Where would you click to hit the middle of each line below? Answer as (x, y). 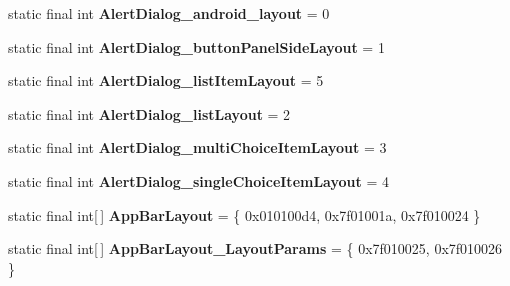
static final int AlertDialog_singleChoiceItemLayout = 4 (199, 180)
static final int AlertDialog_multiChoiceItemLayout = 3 (197, 147)
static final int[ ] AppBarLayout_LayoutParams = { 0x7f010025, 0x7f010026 (255, 248)
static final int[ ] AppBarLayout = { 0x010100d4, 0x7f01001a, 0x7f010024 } (244, 214)
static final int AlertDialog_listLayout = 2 (149, 113)
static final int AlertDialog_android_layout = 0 (169, 13)
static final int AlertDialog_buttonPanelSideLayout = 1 (196, 46)
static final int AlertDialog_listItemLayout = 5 (166, 80)
